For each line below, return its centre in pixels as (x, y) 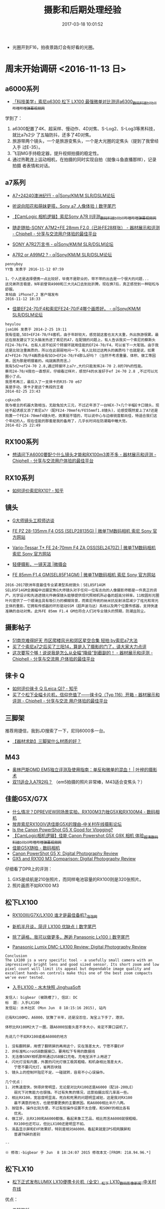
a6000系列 (22, 89)
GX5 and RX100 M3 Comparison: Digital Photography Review (74, 858)
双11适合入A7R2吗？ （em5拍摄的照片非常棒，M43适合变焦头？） (79, 782)
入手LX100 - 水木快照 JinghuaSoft (46, 988)
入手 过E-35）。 (27, 147)
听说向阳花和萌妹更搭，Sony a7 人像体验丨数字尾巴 (64, 206)
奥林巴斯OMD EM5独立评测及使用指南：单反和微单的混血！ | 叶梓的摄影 (85, 769)
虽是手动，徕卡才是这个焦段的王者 (34, 387)
